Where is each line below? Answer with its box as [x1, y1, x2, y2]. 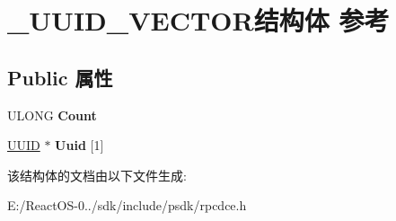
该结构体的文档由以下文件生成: [7, 165, 187, 184]
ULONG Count [7, 105, 97, 124]
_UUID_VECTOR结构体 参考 [7, 2, 390, 39]
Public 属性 [7, 63, 113, 91]
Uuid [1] [55, 136, 104, 155]
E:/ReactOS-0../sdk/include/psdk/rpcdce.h [7, 196, 247, 215]
